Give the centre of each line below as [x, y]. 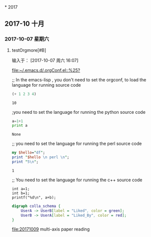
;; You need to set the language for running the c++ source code [77, 180]
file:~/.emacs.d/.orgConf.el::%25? [46, 70]
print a [19, 126]
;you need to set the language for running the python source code [78, 112]
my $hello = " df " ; [28, 153]
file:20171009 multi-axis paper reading [51, 229]
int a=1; [21, 189]
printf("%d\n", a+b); [34, 197]
